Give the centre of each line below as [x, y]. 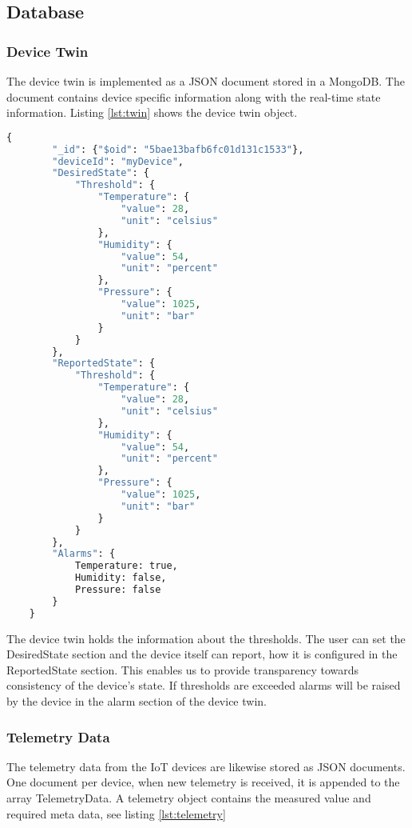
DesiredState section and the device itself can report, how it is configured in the [202, 654]
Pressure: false [118, 590]
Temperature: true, [126, 566]
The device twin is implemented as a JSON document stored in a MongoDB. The [206, 81]
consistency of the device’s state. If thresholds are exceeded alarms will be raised [204, 685]
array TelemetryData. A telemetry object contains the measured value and [189, 798]
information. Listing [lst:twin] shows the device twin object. [152, 112]
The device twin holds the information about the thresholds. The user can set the [206, 638]
